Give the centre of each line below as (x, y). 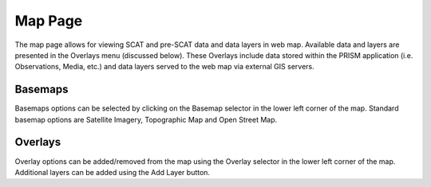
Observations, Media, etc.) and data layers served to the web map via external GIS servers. (164, 67)
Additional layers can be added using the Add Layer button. (113, 172)
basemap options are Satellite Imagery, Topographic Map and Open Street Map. (146, 119)
